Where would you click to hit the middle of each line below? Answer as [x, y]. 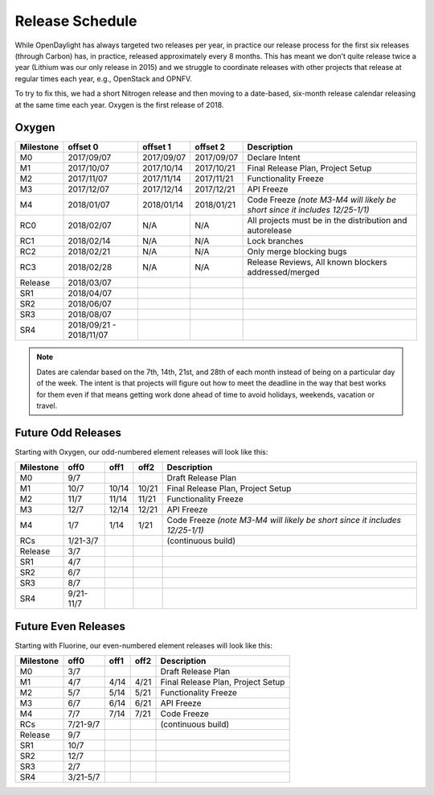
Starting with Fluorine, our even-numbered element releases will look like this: [144, 645]
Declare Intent [274, 158]
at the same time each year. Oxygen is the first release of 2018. [119, 105]
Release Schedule [76, 21]
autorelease [270, 231]
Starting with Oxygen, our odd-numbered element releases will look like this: [141, 451]
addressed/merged [283, 272]
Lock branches [276, 241]
